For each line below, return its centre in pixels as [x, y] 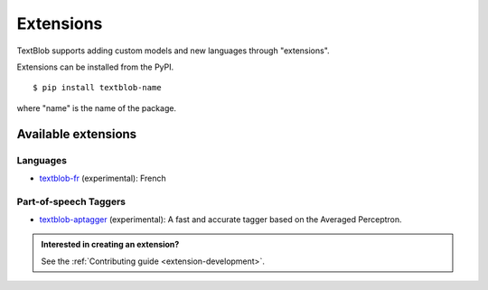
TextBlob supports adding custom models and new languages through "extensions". [173, 51]
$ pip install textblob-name [97, 88]
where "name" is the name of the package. [96, 108]
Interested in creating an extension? [110, 245]
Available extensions [77, 134]
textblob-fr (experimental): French [103, 178]
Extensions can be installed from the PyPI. [95, 67]
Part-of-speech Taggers [71, 201]
